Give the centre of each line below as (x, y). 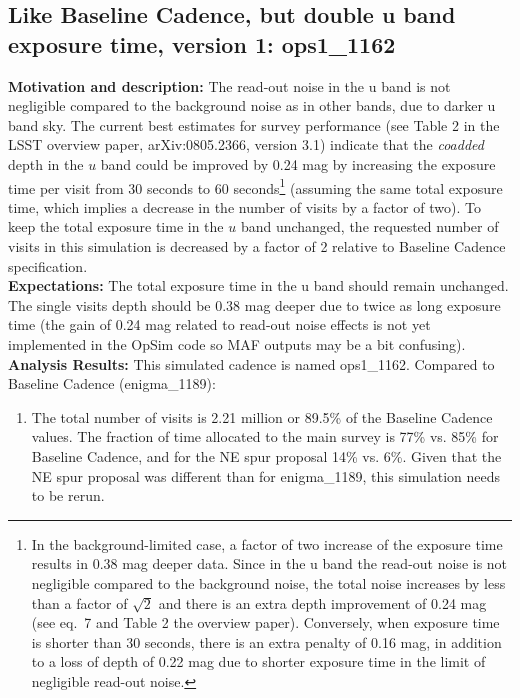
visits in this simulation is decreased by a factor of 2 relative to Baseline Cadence (257, 246)
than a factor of (79, 602)
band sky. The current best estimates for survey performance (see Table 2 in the (254, 124)
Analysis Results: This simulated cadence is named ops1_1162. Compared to (251, 363)
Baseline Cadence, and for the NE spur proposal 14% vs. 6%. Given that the (266, 455)
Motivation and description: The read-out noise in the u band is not (229, 85)
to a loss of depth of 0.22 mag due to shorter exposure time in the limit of (258, 661)
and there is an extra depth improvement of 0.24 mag (322, 602)
